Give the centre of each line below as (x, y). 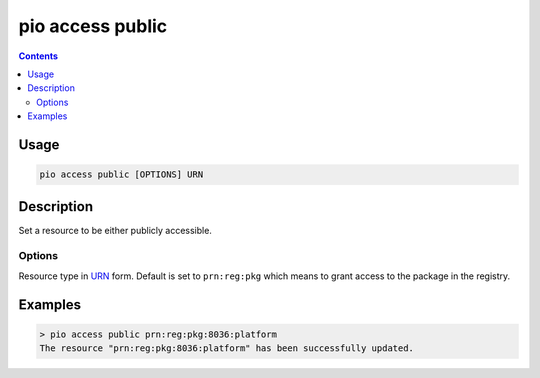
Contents (38, 56)
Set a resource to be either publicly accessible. (115, 230)
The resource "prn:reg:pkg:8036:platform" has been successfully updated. (227, 348)
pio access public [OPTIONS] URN (121, 174)
